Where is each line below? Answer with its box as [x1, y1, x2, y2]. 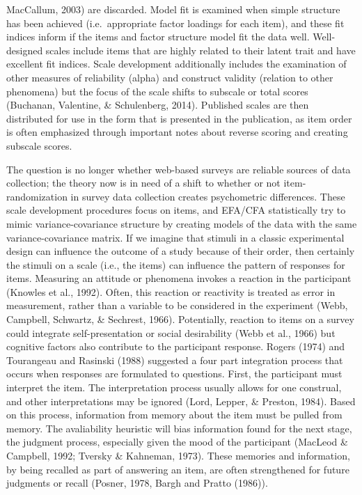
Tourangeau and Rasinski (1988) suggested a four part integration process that [6, 352, 343, 367]
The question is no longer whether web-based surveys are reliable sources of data [6, 162, 351, 176]
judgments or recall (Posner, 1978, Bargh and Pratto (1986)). [6, 476, 268, 490]
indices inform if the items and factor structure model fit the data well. [6, 29, 310, 44]
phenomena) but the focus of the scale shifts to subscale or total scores [6, 84, 308, 98]
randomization [6, 189, 68, 203]
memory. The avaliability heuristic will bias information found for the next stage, [6, 421, 352, 435]
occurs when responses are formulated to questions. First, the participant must [6, 366, 343, 381]
